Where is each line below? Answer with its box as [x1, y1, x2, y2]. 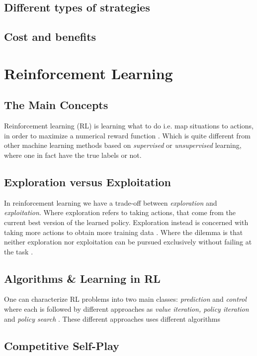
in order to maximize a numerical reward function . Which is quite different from [4, 130, 251, 140]
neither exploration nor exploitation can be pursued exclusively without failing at [4, 237, 252, 247]
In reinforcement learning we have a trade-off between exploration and [4, 197, 217, 208]
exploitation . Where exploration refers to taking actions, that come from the [4, 207, 236, 218]
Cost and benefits [4, 29, 96, 44]
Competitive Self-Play [4, 338, 119, 353]
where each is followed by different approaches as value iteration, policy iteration [4, 304, 249, 314]
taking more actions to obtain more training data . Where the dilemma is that [4, 227, 243, 237]
